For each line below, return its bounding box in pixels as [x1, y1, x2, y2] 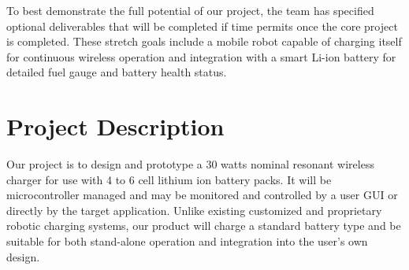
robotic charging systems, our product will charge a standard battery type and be [6, 217, 401, 234]
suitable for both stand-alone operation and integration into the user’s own [6, 233, 368, 250]
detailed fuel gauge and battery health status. [6, 64, 227, 80]
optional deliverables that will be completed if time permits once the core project [6, 17, 398, 34]
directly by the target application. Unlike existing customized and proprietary [6, 202, 382, 218]
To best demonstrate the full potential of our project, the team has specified [6, 2, 374, 18]
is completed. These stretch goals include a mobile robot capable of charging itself [6, 33, 402, 50]
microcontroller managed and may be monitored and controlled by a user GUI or [6, 187, 398, 203]
